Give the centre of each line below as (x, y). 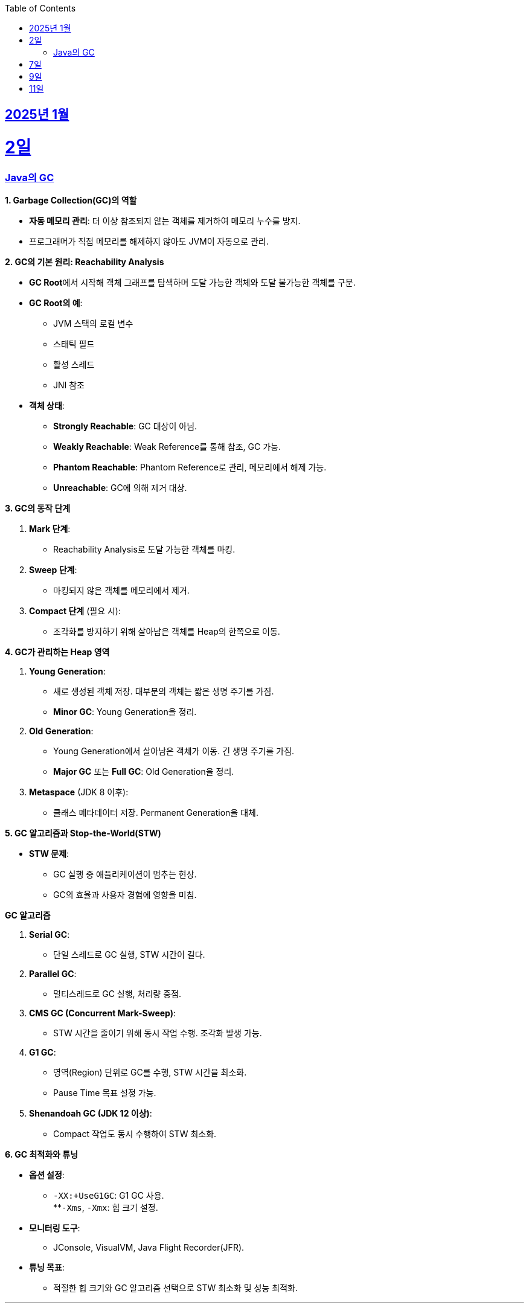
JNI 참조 (69, 385)
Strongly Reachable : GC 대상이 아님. (125, 426)
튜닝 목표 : (47, 1268)
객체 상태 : (47, 406)
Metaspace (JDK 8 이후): (79, 792)
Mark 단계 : (50, 529)
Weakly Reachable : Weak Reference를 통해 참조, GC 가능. (167, 447)
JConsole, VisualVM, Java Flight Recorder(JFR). (149, 1248)
